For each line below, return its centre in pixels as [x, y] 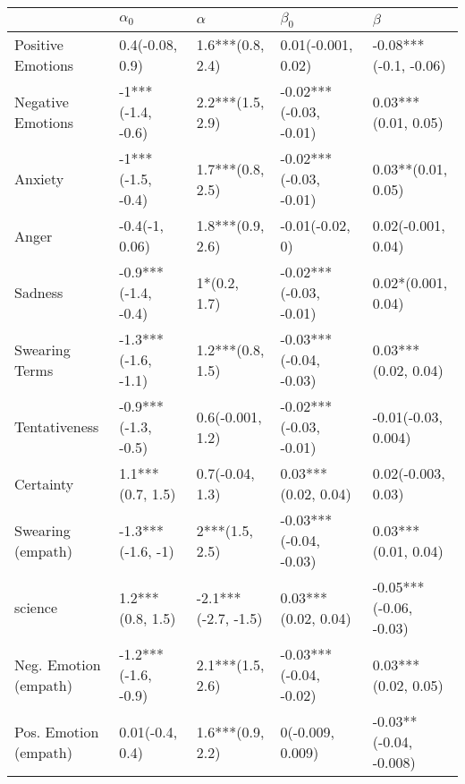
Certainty [44, 483]
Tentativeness [57, 427]
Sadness [39, 293]
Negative [42, 101]
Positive [39, 45]
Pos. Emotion [57, 731]
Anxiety [39, 179]
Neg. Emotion [58, 664]
